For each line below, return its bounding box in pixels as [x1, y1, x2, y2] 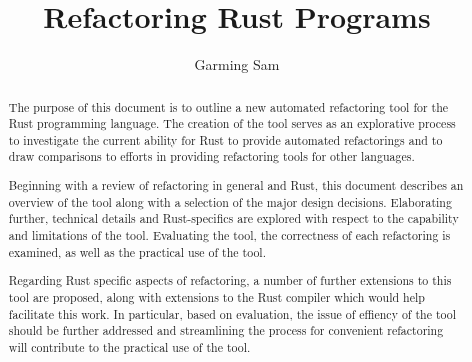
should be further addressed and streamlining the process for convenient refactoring [8, 322, 444, 339]
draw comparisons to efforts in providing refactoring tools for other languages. [8, 148, 415, 165]
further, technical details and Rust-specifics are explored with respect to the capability [8, 210, 459, 227]
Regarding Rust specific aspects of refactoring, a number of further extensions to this [8, 272, 452, 289]
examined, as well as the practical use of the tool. [8, 243, 266, 260]
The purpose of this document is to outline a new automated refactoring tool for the [8, 98, 449, 115]
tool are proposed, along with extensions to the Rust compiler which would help [8, 288, 425, 305]
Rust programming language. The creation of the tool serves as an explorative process [8, 115, 456, 132]
